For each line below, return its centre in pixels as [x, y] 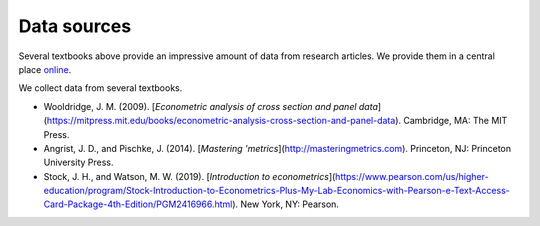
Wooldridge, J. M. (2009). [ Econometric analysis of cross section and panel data [211, 106]
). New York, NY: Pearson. [285, 204]
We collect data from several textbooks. [100, 88]
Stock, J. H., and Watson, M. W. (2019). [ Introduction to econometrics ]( [189, 176]
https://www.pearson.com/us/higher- [412, 176]
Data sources [75, 26]
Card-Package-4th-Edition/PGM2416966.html [138, 204]
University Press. [78, 162]
